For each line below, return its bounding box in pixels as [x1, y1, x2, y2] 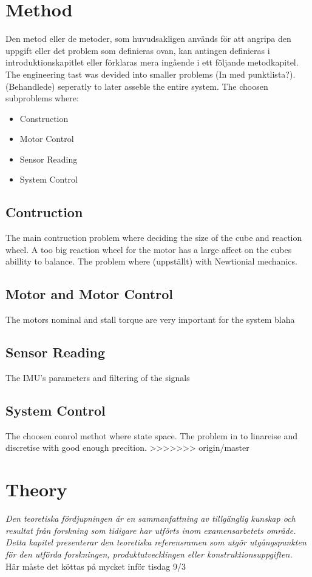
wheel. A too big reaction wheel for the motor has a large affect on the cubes [5, 243, 292, 255]
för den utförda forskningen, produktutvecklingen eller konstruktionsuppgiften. [5, 547, 293, 560]
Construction [19, 112, 69, 124]
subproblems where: [5, 92, 79, 104]
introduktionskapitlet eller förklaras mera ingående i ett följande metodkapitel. [5, 56, 299, 69]
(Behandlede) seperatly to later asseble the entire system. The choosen [5, 79, 268, 92]
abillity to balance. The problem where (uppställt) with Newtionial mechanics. [5, 255, 297, 268]
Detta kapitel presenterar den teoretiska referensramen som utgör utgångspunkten [5, 536, 307, 548]
